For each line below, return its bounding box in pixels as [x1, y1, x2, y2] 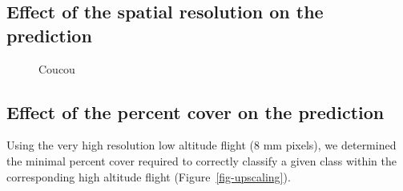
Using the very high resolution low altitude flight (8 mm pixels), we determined [6, 137, 397, 153]
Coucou [38, 60, 75, 77]
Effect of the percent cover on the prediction [6, 99, 385, 124]
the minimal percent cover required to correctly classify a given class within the [6, 152, 397, 169]
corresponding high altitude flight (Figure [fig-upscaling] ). [6, 168, 291, 185]
